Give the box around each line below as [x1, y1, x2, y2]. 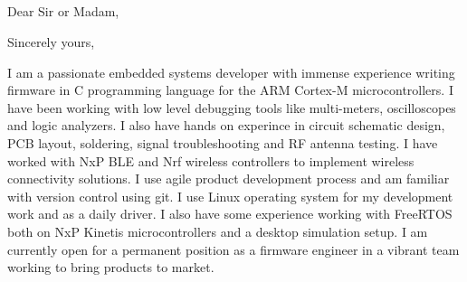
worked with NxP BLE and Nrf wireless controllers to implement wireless [7, 151, 415, 170]
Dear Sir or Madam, [7, 2, 119, 21]
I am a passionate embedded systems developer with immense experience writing [7, 62, 455, 81]
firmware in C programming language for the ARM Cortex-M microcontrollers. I [7, 80, 453, 99]
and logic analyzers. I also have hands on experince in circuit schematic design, [7, 116, 445, 135]
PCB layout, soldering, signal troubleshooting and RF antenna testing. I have [7, 133, 438, 152]
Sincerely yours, [7, 32, 95, 51]
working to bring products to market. [7, 258, 214, 277]
